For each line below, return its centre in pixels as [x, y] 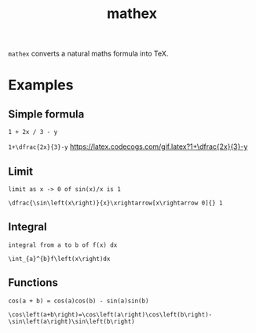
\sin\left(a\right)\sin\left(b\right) [71, 321]
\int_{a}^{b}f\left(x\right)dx [59, 259]
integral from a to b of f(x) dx [63, 245]
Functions [33, 283]
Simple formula [46, 114]
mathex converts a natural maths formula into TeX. [88, 54]
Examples [41, 85]
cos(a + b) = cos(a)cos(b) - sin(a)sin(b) [79, 301]
